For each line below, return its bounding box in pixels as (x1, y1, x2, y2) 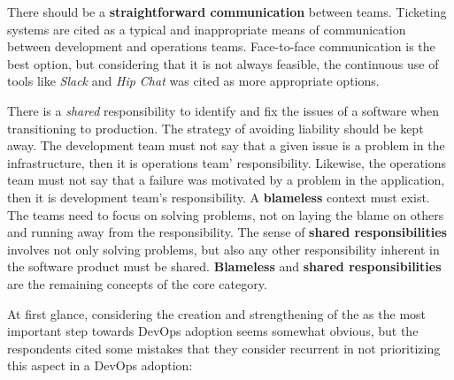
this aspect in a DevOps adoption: (7, 356, 193, 375)
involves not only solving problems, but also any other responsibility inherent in (7, 239, 440, 258)
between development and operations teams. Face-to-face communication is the (7, 37, 435, 56)
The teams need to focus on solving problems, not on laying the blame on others (7, 205, 444, 224)
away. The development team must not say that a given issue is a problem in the (7, 136, 445, 155)
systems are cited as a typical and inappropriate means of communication (7, 19, 406, 38)
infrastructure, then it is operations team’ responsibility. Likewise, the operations (7, 153, 447, 171)
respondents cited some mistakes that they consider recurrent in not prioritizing (7, 338, 441, 357)
